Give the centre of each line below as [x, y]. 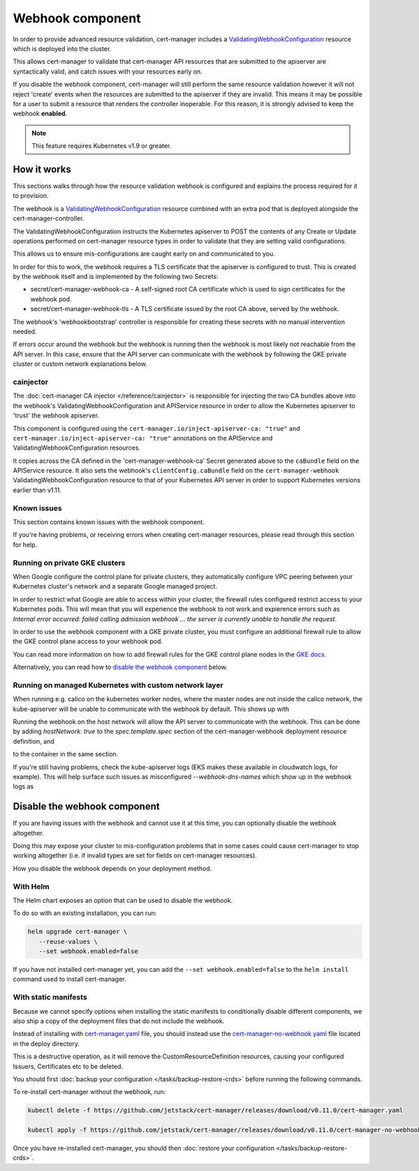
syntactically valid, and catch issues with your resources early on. [108, 71]
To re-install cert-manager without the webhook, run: [89, 1092]
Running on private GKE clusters [69, 563]
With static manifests [50, 998]
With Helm [31, 886]
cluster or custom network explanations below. [80, 364]
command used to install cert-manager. [69, 979]
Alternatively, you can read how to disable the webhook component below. [120, 667]
